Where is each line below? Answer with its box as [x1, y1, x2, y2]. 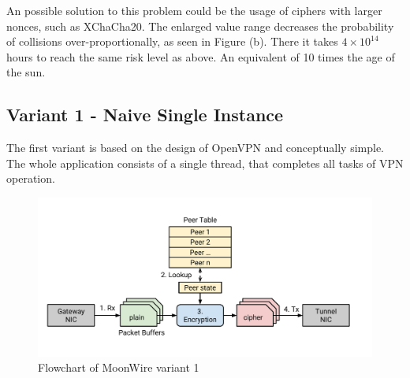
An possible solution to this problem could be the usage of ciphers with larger [6, 2, 382, 18]
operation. [6, 170, 55, 187]
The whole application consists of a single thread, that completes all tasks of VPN [6, 154, 404, 171]
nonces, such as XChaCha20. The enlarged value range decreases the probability [6, 17, 394, 34]
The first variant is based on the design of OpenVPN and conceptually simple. [6, 139, 385, 156]
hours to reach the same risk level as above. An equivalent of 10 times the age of [6, 48, 395, 65]
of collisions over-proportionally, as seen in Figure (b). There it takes [6, 33, 338, 50]
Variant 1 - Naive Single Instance [6, 102, 284, 127]
